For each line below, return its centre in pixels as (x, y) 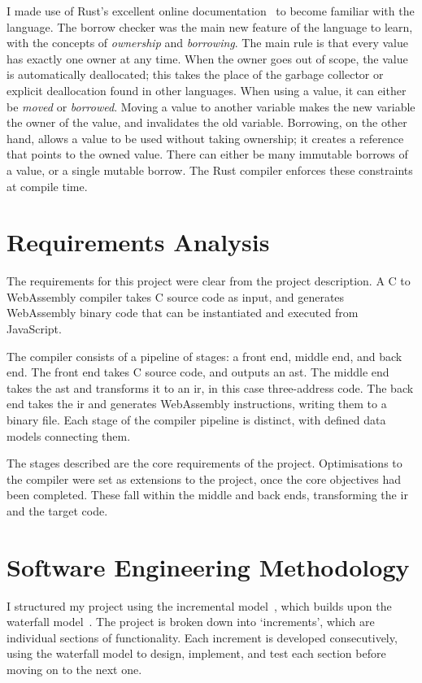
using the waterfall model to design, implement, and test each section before (196, 653)
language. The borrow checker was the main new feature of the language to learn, (210, 26)
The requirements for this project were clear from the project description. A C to (209, 281)
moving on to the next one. (74, 670)
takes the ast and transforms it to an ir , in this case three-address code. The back (210, 387)
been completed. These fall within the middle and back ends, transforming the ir (207, 495)
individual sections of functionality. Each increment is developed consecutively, (202, 637)
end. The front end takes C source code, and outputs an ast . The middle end (198, 372)
